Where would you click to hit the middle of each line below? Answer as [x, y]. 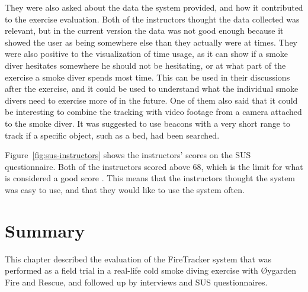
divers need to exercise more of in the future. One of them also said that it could [151, 100]
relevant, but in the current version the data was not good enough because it [144, 31]
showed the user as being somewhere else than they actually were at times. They [151, 42]
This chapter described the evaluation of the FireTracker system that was [138, 259]
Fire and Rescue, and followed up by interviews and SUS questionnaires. [136, 282]
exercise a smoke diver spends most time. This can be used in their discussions [147, 77]
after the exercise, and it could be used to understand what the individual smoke [152, 89]
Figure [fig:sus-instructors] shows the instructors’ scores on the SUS [128, 155]
